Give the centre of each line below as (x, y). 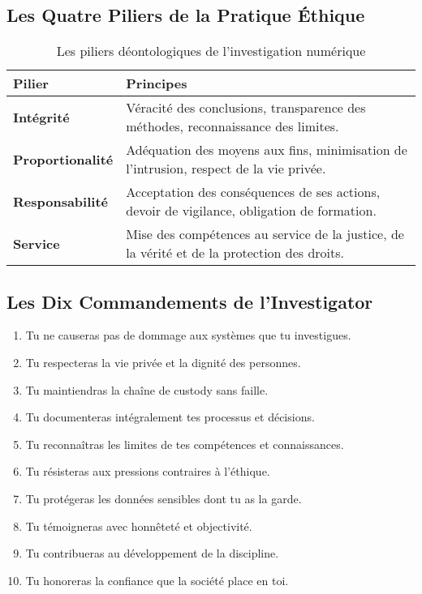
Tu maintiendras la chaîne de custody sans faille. (147, 389)
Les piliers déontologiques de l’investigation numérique (211, 51)
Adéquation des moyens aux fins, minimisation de (267, 150)
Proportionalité (63, 159)
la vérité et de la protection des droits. (235, 253)
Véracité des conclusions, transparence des (246, 108)
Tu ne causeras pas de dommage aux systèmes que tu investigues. (188, 335)
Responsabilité (60, 201)
